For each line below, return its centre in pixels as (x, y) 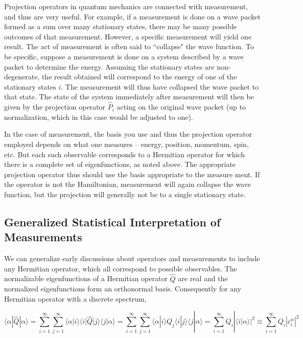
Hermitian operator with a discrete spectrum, (75, 298)
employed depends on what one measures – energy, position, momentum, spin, (126, 144)
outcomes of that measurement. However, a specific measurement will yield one (128, 36)
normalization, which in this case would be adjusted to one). (99, 117)
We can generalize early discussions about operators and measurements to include (132, 258)
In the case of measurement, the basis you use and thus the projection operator (128, 134)
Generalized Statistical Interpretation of (112, 221)
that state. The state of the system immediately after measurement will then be (129, 97)
